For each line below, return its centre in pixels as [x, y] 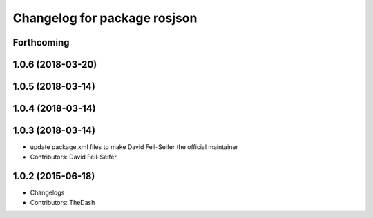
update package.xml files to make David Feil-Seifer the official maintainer [134, 147]
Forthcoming [41, 42]
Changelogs [47, 192]
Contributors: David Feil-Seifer [73, 157]
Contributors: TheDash [63, 202]
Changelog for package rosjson [105, 18]
